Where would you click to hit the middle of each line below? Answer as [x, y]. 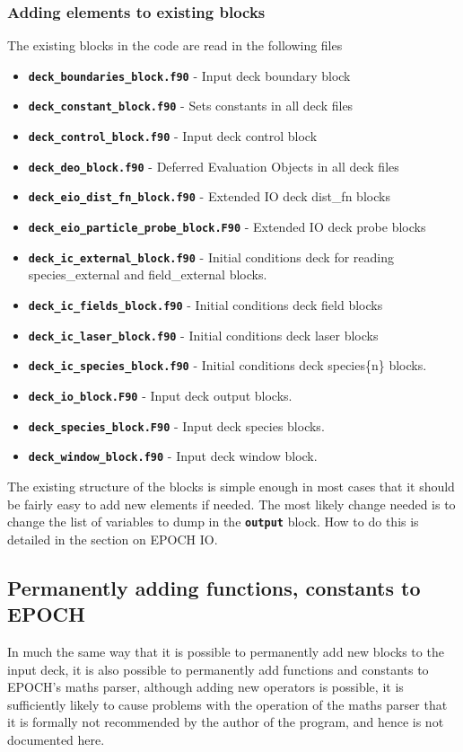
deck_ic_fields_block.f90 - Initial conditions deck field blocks [205, 305]
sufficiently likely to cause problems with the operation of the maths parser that [227, 704]
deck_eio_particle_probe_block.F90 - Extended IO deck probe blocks [227, 227]
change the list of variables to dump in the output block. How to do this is [213, 522]
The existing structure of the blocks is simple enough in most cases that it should [231, 486]
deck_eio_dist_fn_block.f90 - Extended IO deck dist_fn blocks [209, 196]
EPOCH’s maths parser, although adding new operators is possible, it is [205, 687]
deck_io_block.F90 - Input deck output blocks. [160, 395]
